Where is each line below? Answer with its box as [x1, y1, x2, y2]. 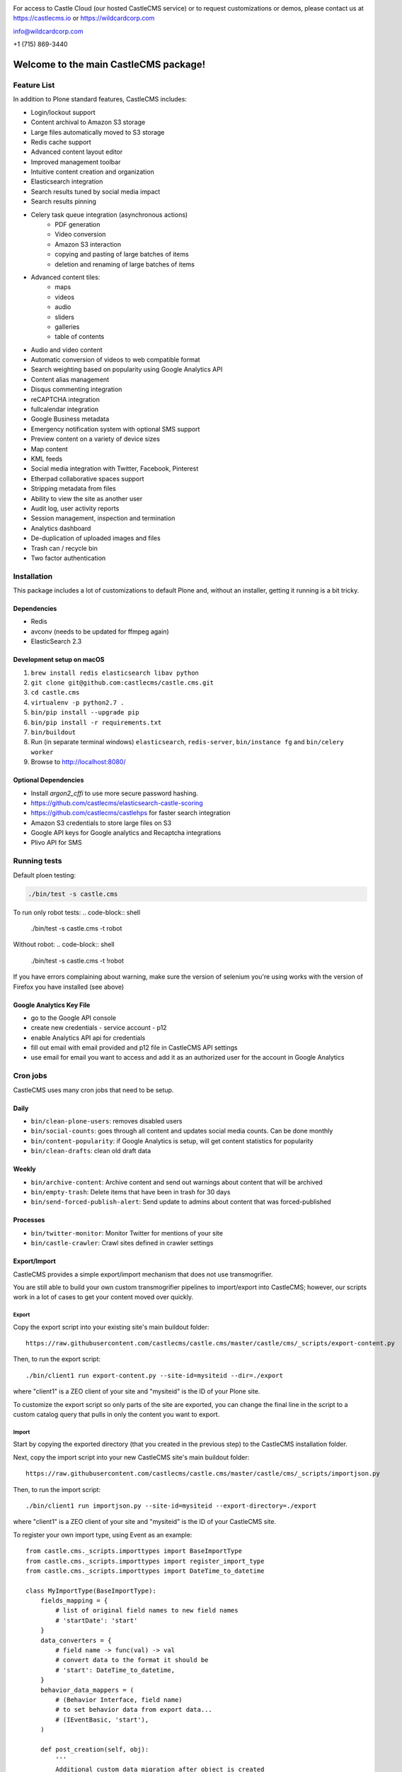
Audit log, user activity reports [30, 504, 120, 512]
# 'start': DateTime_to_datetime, [55, 1666, 176, 1674]
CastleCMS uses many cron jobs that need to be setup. [13, 1085, 174, 1094]
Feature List [13, 80, 55, 90]
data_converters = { [40, 1636, 112, 1644]
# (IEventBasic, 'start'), [55, 1715, 149, 1724]
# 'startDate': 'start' [55, 1616, 138, 1625]
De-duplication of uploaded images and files [30, 534, 161, 542]
